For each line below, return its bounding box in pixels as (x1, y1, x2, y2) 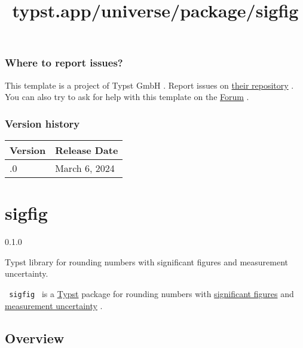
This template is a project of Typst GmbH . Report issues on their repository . (5, 78, 294, 91)
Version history (5, 116, 80, 131)
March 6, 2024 (55, 161, 115, 175)
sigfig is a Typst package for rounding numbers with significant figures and (9, 287, 294, 299)
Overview (5, 328, 65, 347)
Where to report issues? (5, 55, 123, 70)
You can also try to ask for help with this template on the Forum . (5, 90, 249, 103)
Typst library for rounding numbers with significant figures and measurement (5, 255, 288, 268)
